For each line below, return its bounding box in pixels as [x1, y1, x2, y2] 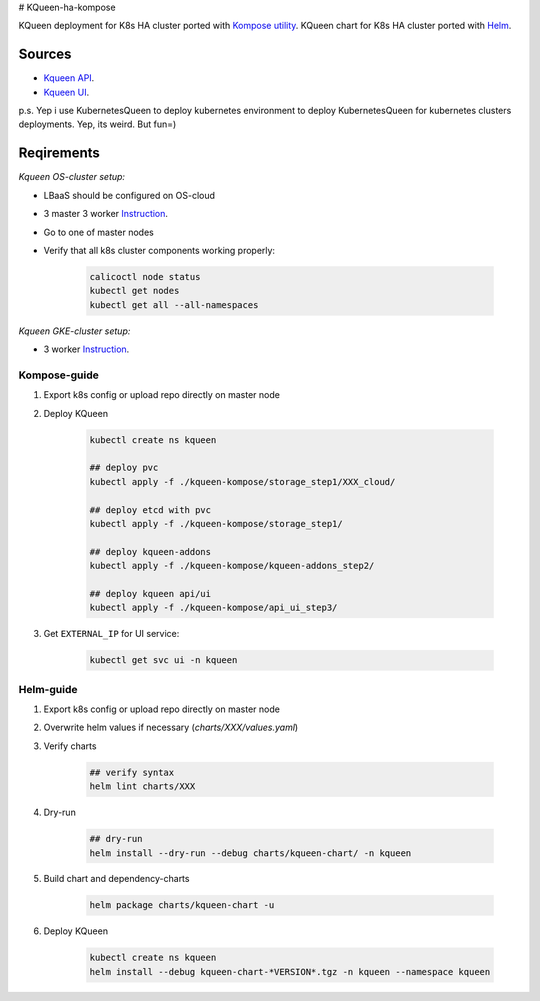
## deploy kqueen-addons [89, 546, 212, 557]
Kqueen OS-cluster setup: [18, 171, 125, 183]
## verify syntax [89, 766, 175, 778]
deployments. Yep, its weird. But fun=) [18, 118, 177, 130]
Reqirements [18, 145, 100, 162]
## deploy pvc [89, 462, 159, 474]
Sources [18, 46, 72, 63]
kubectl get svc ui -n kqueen [89, 655, 238, 666]
